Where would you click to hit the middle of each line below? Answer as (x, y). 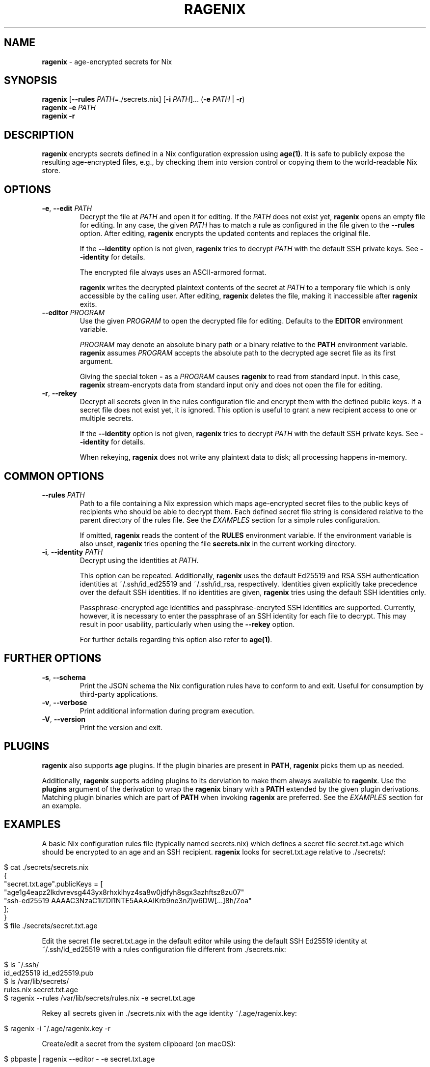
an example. (62, 805)
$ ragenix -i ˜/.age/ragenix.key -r (57, 1028)
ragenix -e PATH (69, 108)
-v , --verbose (65, 702)
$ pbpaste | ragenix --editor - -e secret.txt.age (80, 1059)
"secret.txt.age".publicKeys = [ (54, 884)
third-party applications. (119, 694)
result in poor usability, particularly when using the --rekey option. (187, 624)
